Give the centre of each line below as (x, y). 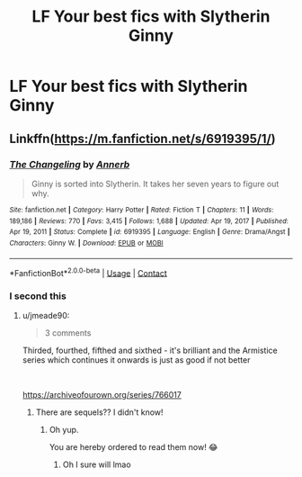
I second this (38, 296)
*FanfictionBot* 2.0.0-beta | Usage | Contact (89, 272)
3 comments (68, 333)
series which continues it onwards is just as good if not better (136, 360)
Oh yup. (64, 430)
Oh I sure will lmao (97, 464)
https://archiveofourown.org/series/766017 (102, 395)
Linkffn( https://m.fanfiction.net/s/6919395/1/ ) (142, 138)
